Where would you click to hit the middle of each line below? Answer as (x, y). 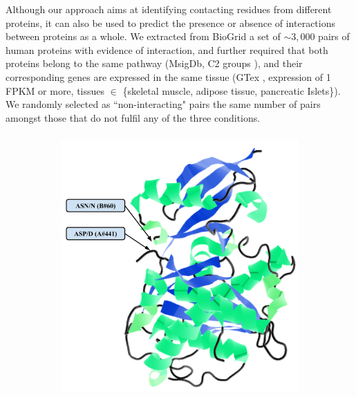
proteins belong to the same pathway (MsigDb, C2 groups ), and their (154, 63)
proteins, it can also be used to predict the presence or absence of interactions (171, 22)
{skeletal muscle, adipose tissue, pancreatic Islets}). (232, 90)
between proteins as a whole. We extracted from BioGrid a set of (143, 36)
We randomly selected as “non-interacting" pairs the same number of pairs (163, 104)
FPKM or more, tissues (55, 90)
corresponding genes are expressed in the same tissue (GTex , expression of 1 (168, 76)
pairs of (334, 36)
